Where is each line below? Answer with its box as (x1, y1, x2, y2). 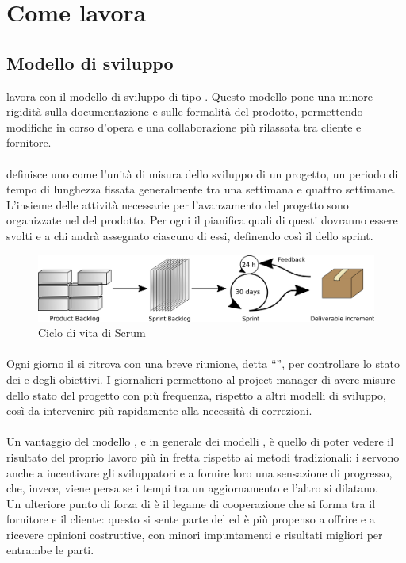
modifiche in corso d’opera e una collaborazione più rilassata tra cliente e (6, 118, 362, 135)
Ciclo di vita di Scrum (38, 324, 146, 341)
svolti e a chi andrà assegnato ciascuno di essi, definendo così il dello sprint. (6, 227, 373, 243)
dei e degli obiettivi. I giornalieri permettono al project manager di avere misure (6, 370, 396, 387)
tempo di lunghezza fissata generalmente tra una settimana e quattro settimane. (6, 181, 396, 197)
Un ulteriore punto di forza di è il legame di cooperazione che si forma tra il (6, 495, 376, 511)
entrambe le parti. (6, 542, 94, 558)
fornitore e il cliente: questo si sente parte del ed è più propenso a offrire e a (6, 511, 375, 527)
